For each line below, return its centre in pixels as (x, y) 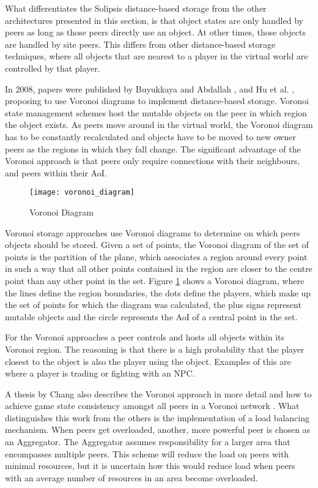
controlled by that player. (53, 68)
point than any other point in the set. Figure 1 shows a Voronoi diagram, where (155, 280)
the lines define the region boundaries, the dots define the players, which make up (158, 292)
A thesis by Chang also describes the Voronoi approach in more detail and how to (158, 393)
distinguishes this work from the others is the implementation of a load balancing (157, 417)
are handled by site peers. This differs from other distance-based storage (140, 44)
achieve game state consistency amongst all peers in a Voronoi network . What (152, 406)
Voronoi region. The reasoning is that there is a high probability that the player (155, 349)
